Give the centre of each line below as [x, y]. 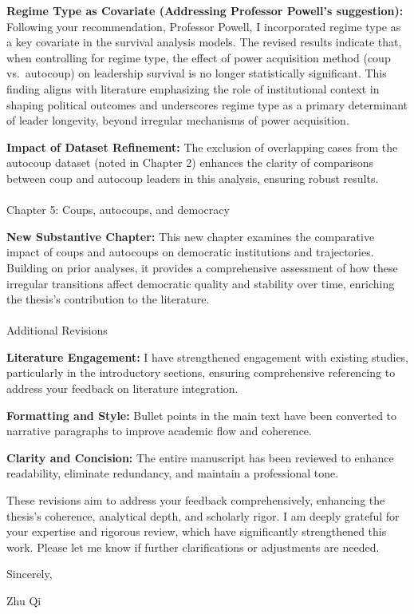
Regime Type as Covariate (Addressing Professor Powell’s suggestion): [205, 10]
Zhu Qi [24, 600]
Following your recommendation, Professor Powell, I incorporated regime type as [204, 26]
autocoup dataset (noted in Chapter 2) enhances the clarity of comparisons [190, 162]
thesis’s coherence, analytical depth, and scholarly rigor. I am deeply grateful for [203, 515]
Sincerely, [30, 574]
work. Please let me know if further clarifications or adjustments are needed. [193, 547]
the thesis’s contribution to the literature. [108, 299]
